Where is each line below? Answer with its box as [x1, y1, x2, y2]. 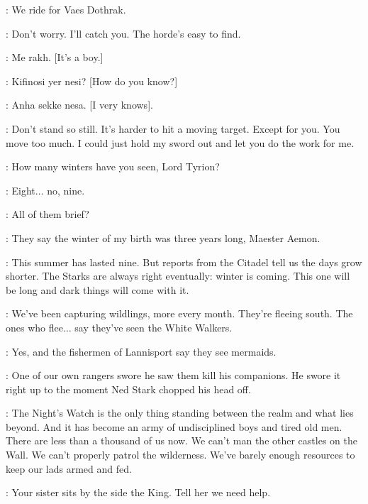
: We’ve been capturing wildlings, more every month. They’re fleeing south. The [6, 306, 353, 321]
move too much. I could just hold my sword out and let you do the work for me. [6, 135, 355, 150]
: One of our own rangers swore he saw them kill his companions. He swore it [6, 368, 341, 383]
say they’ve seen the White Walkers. [74, 319, 233, 334]
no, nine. [47, 182, 85, 197]
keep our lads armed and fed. [6, 461, 132, 476]
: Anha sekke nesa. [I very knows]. [6, 97, 153, 112]
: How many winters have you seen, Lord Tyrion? [6, 159, 220, 174]
